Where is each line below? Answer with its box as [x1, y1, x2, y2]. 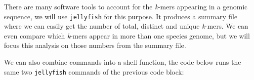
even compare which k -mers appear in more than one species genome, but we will [4, 30, 250, 40]
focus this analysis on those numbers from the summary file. [4, 40, 186, 50]
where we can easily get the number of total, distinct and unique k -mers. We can [4, 21, 249, 31]
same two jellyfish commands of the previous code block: [4, 66, 184, 77]
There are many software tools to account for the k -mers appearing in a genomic [4, 1, 248, 11]
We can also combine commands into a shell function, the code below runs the [4, 57, 241, 67]
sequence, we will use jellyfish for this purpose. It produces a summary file [4, 11, 238, 21]
